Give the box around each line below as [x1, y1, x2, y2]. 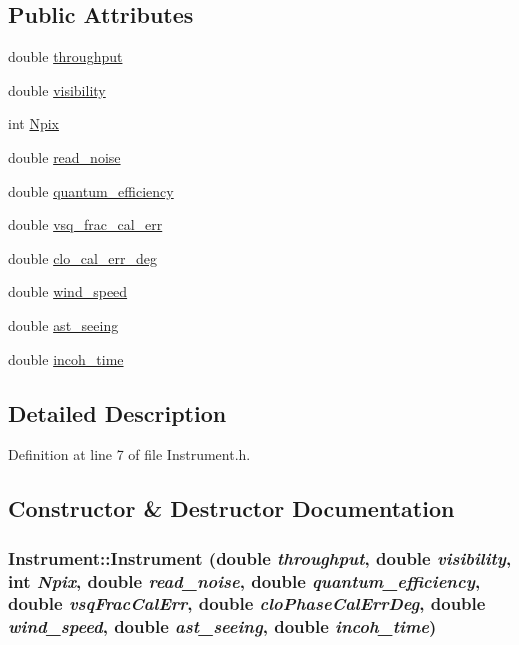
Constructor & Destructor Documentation [8, 493, 455, 524]
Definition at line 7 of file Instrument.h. [8, 444, 251, 465]
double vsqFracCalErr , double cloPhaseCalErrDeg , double [8, 591, 486, 616]
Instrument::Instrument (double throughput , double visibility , [8, 545, 512, 570]
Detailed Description [8, 397, 227, 428]
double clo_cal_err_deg [8, 247, 158, 268]
